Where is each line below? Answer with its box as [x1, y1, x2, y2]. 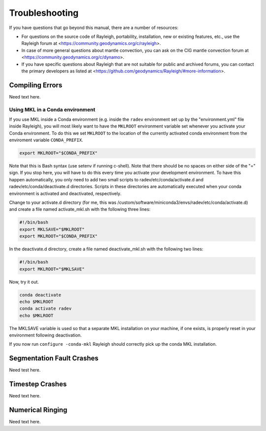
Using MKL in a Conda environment [9, 106, 96, 113]
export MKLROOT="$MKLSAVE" [19, 266, 85, 272]
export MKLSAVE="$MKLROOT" [19, 227, 85, 232]
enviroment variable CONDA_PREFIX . [9, 137, 83, 143]
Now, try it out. [9, 279, 39, 285]
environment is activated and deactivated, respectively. [9, 190, 122, 197]
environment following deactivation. [9, 332, 82, 338]
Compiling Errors [9, 81, 63, 89]
